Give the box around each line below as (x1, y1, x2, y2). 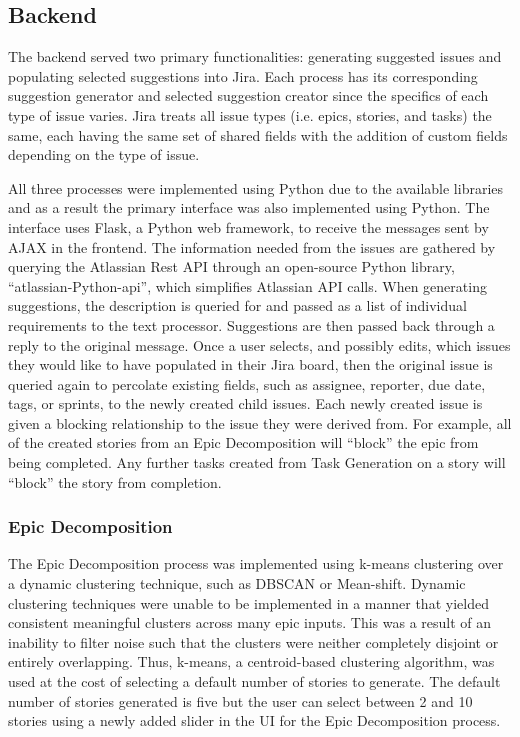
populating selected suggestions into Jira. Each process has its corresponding (8, 65, 478, 86)
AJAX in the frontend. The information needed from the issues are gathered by (8, 236, 496, 257)
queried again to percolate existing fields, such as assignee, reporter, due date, (8, 373, 486, 394)
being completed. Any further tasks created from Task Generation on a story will (8, 452, 506, 473)
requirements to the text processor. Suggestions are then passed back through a (8, 314, 495, 335)
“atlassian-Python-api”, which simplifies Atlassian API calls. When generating (8, 275, 487, 296)
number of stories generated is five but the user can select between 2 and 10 (8, 690, 473, 711)
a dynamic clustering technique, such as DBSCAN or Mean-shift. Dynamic (8, 573, 466, 594)
